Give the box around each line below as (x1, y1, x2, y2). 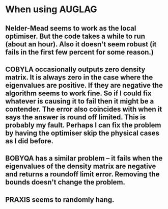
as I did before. (5, 137, 54, 145)
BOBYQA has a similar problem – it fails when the (5, 154, 163, 163)
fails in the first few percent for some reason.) (5, 47, 154, 57)
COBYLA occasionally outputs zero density (5, 65, 146, 73)
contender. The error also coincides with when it (5, 104, 162, 113)
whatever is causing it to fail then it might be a (5, 97, 154, 106)
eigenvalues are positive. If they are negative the (5, 81, 163, 90)
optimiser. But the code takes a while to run (5, 32, 146, 40)
